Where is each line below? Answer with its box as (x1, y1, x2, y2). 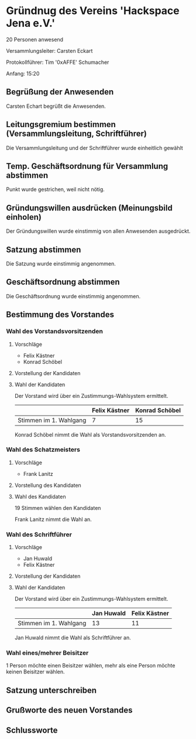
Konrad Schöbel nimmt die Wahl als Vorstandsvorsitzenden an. (14, 431, 167, 438)
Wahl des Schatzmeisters (6, 445, 81, 454)
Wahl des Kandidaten (14, 493, 66, 500)
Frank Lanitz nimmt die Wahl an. (14, 516, 92, 523)
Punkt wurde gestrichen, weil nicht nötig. (6, 186, 105, 193)
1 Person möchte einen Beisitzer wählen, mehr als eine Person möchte (6, 662, 176, 669)
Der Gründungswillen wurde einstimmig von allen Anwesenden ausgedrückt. (6, 227, 191, 235)
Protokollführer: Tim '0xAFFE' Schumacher (6, 59, 109, 66)
